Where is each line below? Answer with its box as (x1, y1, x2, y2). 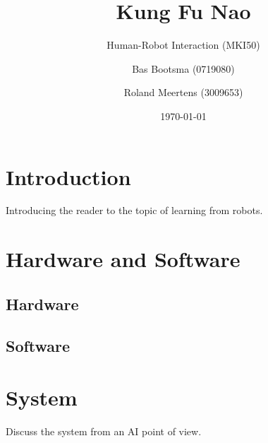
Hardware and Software (6, 244, 240, 273)
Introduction (6, 162, 131, 191)
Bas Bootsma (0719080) (132, 61, 235, 76)
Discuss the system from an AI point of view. (6, 424, 202, 439)
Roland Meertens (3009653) (123, 85, 243, 100)
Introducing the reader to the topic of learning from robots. (6, 203, 263, 218)
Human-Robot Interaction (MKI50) (106, 37, 260, 52)
